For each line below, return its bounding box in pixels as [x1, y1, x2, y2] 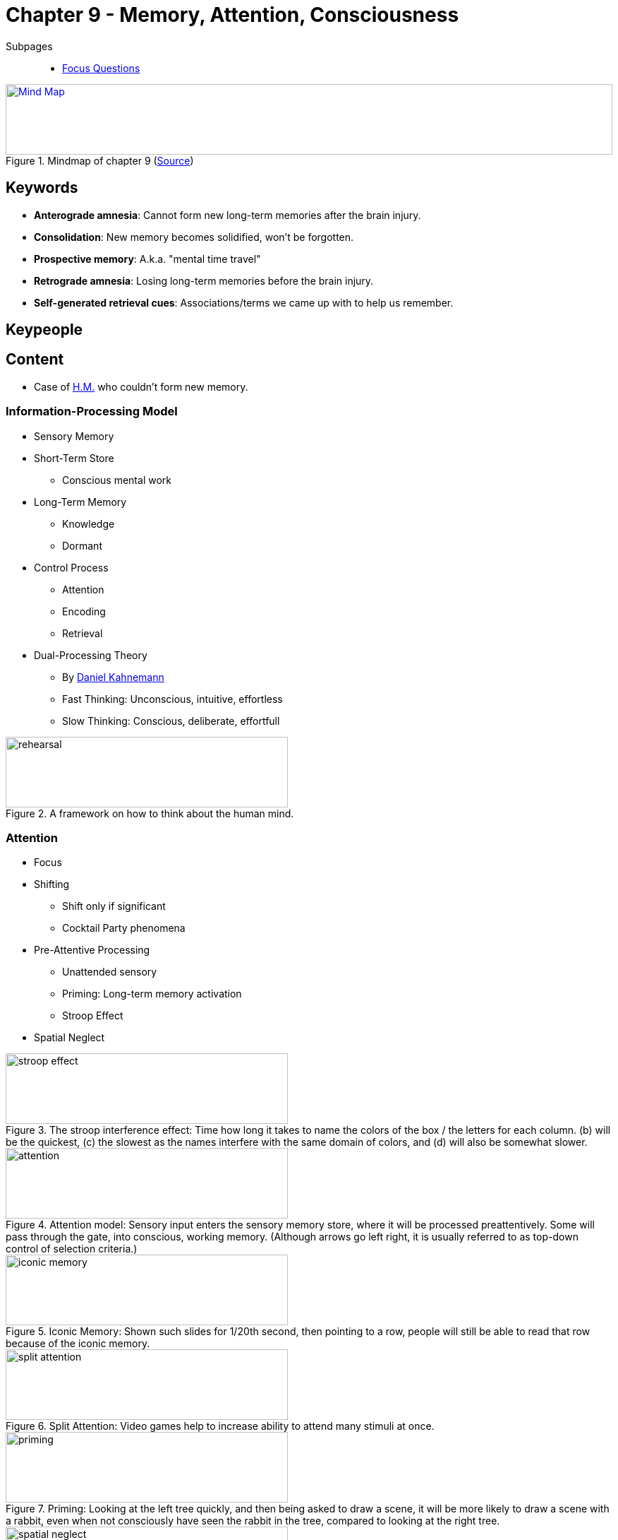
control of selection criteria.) [6, 1243, 138, 1255]
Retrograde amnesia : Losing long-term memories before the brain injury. [34, 274, 374, 287]
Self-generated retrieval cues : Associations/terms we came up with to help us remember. [34, 296, 454, 309]
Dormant [62, 539, 102, 552]
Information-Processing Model [6, 404, 178, 419]
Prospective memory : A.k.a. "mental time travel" [34, 252, 261, 265]
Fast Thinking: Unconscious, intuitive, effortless [62, 692, 283, 705]
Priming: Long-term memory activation [62, 988, 242, 1000]
